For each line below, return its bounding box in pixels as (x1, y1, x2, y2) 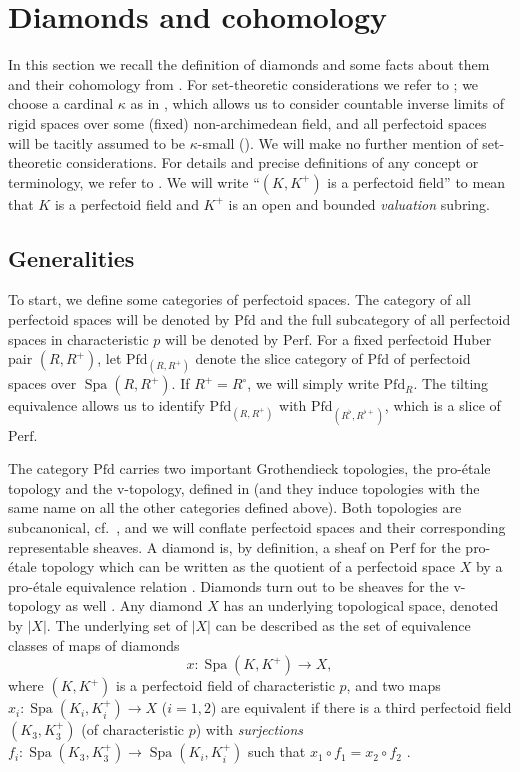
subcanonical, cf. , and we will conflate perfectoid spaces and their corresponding (8, 517, 506, 538)
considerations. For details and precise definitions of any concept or (66, 152, 479, 173)
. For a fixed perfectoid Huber (308, 328, 492, 349)
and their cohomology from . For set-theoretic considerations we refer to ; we (8, 73, 479, 94)
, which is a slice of (384, 395, 501, 416)
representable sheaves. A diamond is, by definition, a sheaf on (8, 536, 385, 557)
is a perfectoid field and (54, 193, 199, 214)
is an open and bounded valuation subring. (228, 193, 490, 214)
